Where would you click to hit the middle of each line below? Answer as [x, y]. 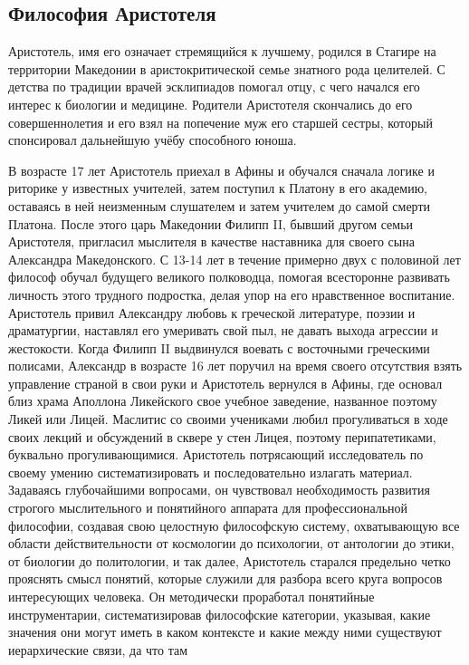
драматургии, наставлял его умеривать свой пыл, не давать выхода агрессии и [223, 330]
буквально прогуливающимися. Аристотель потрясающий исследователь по [216, 454]
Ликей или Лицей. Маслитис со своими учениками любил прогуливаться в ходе [228, 419]
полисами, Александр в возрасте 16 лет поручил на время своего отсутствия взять [235, 366]
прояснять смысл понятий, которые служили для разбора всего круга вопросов [225, 578]
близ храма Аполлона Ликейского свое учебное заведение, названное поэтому [223, 401]
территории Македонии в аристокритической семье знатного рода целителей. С [227, 68]
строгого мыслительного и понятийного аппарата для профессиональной [208, 508]
